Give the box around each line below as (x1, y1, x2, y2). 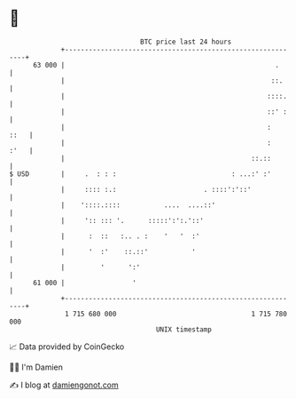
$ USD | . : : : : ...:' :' (9, 169, 272, 179)
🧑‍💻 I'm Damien (9, 362, 64, 372)
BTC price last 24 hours (140, 37, 232, 46)
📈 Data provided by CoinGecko (9, 341, 125, 352)
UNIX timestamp (155, 324, 213, 334)
